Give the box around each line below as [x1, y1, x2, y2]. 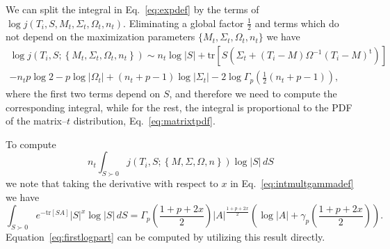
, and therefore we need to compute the [169, 86, 337, 101]
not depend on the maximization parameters [6, 29, 195, 44]
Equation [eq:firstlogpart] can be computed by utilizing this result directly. [6, 230, 325, 244]
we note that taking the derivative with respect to [6, 176, 218, 191]
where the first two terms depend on [6, 86, 161, 101]
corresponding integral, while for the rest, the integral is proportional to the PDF [6, 99, 352, 114]
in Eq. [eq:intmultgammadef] [230, 176, 354, 191]
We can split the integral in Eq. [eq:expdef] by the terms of [6, 2, 259, 16]
